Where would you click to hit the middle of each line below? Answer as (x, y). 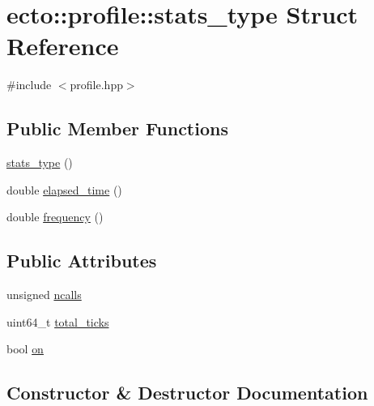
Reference (63, 46)
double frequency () (55, 217)
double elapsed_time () (64, 189)
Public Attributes (82, 261)
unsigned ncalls (44, 295)
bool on (25, 349)
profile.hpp (96, 85)
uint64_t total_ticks (58, 321)
